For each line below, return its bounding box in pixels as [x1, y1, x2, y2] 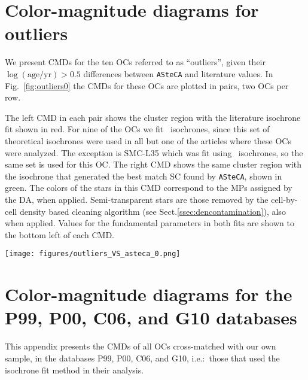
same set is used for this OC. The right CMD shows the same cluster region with [5, 158, 302, 171]
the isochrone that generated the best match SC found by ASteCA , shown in [5, 169, 282, 182]
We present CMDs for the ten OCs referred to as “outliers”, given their [5, 56, 266, 68]
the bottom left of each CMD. [5, 228, 114, 241]
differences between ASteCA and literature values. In [83, 67, 273, 80]
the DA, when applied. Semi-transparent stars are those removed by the [5, 193, 269, 205]
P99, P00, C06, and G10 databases [5, 305, 297, 330]
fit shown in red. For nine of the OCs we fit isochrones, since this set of [5, 123, 270, 135]
